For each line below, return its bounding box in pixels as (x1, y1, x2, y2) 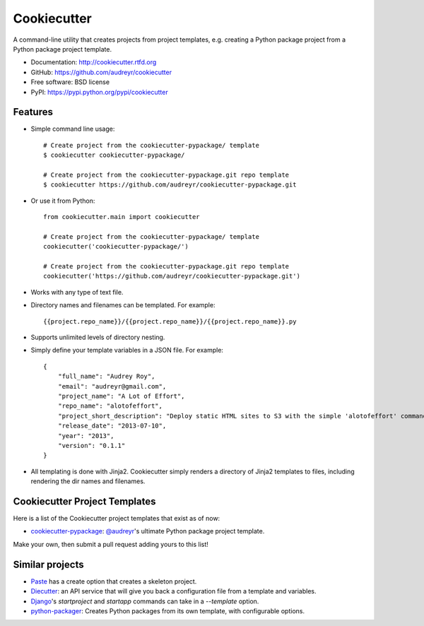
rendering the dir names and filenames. (30, 477, 146, 485)
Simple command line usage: (30, 124, 115, 134)
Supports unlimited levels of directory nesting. (30, 333, 165, 342)
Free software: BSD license (30, 78, 110, 86)
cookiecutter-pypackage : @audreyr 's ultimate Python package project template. (30, 527, 265, 536)
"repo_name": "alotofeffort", (57, 402, 163, 410)
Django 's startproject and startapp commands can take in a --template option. (30, 597, 259, 606)
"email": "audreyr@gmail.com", (57, 382, 167, 390)
